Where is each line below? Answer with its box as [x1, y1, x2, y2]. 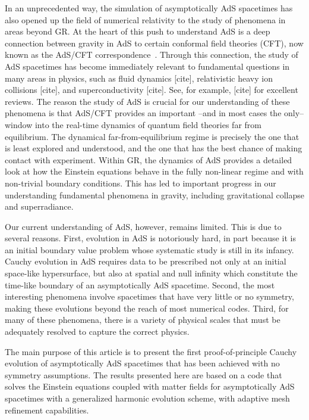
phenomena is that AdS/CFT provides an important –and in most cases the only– [5, 107, 304, 119]
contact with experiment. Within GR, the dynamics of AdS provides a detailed [5, 153, 292, 166]
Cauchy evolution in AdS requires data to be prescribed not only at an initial [5, 255, 286, 267]
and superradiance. [5, 200, 74, 213]
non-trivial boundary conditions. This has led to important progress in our [5, 176, 276, 189]
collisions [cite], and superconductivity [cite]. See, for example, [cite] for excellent [5, 83, 298, 96]
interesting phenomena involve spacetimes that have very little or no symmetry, [5, 290, 294, 303]
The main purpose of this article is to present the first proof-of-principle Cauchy [5, 345, 297, 357]
